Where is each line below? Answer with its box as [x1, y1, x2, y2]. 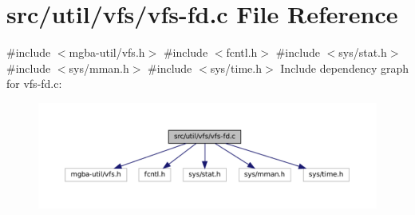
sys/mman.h [69, 59, 129, 76]
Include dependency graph [280, 59, 409, 76]
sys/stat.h [338, 44, 387, 61]
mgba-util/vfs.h [69, 44, 145, 61]
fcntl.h [226, 44, 258, 61]
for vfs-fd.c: [6, 75, 62, 92]
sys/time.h [210, 59, 262, 76]
